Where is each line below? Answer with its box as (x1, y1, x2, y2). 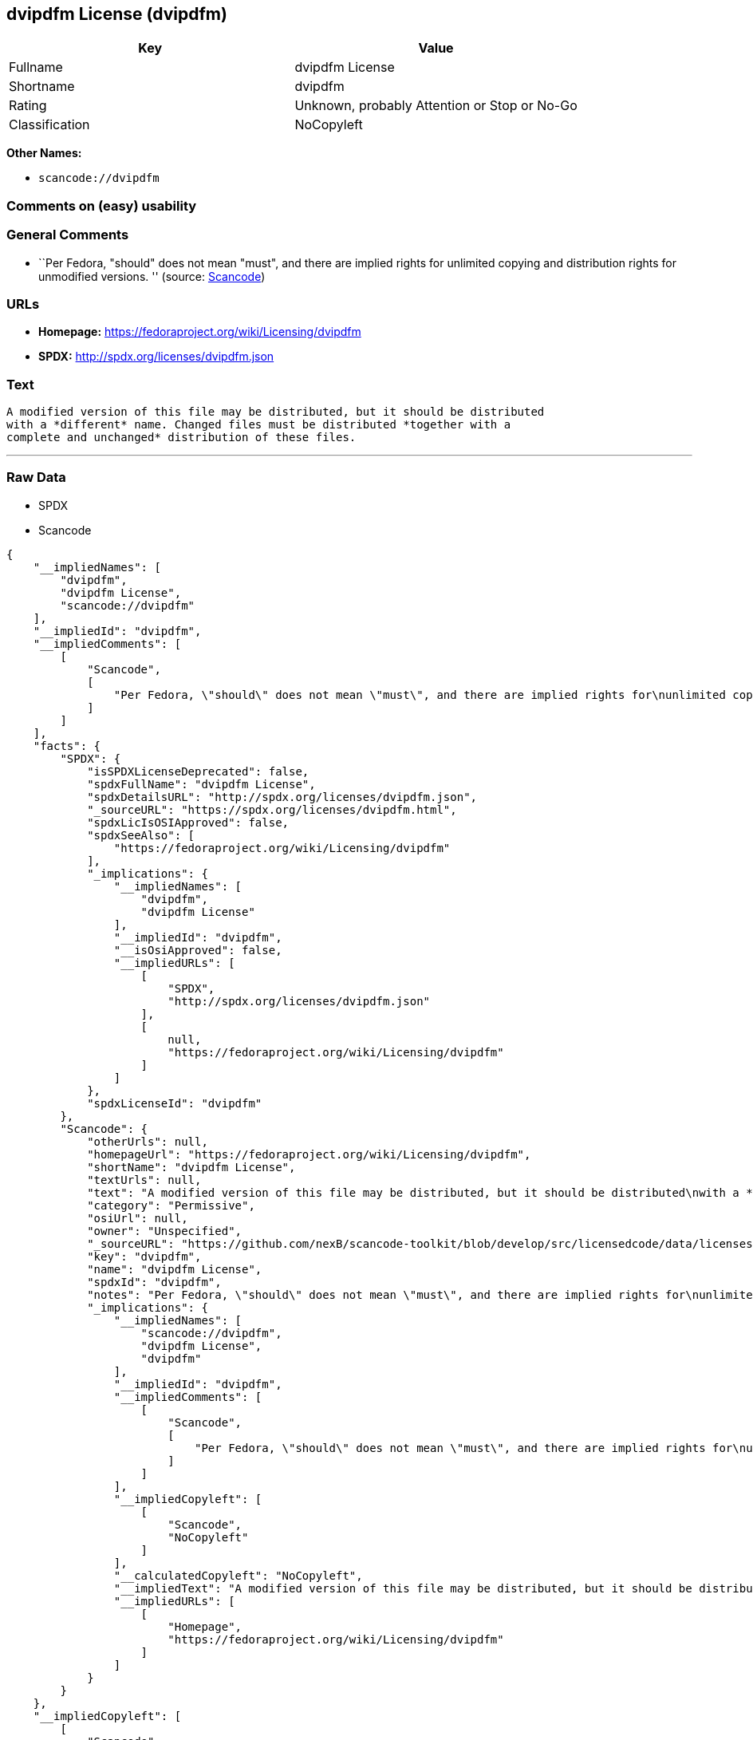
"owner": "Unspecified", (87, 1224, 242, 1237)
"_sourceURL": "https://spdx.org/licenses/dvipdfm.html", (87, 803, 457, 816)
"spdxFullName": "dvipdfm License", (87, 777, 316, 791)
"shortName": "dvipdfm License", (87, 1160, 296, 1174)
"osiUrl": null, (87, 1211, 188, 1225)
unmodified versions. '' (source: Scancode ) (38, 269, 266, 283)
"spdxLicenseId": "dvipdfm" (87, 1096, 262, 1110)
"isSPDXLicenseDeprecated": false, (87, 764, 309, 778)
